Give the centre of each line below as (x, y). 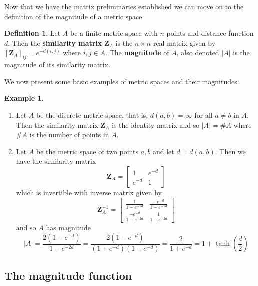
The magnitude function (68, 275)
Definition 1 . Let (32, 33)
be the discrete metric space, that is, (92, 114)
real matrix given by (184, 42)
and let (163, 151)
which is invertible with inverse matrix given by (89, 192)
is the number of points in (69, 134)
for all (204, 114)
